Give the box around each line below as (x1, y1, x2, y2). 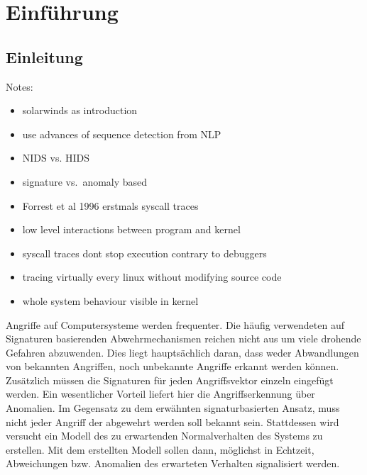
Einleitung (6, 45, 83, 67)
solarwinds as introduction (22, 103, 138, 118)
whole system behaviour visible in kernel (22, 293, 199, 308)
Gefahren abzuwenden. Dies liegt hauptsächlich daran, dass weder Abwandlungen (6, 345, 359, 359)
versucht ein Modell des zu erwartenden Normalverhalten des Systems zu (6, 428, 323, 443)
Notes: (6, 79, 33, 94)
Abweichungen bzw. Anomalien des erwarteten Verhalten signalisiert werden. (6, 456, 340, 471)
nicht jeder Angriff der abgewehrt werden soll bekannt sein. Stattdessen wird (6, 414, 339, 429)
